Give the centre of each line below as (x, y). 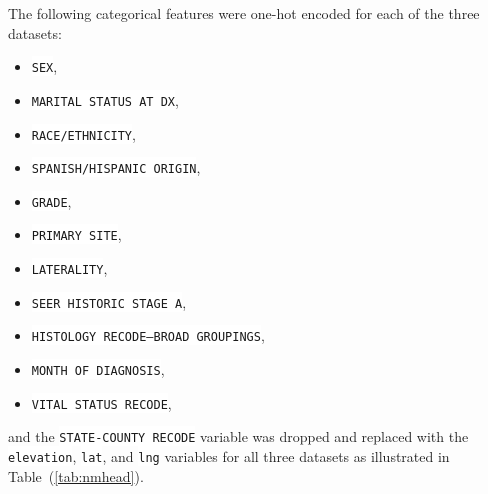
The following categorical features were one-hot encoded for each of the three (244, 13)
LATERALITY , (69, 268)
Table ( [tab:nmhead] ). (76, 475)
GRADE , (51, 200)
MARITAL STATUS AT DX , (105, 99)
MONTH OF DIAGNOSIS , (98, 369)
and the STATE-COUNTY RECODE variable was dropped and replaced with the (238, 436)
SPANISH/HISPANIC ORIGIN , (116, 167)
